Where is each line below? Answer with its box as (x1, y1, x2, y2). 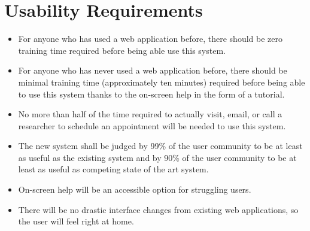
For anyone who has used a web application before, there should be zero (18, 32, 282, 45)
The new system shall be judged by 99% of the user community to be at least (18, 139, 303, 152)
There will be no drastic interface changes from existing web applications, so (18, 203, 299, 215)
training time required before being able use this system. (18, 44, 226, 56)
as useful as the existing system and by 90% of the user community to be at (18, 151, 297, 163)
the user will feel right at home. (18, 215, 134, 227)
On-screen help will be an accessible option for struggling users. (18, 183, 251, 196)
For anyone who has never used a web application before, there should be (18, 64, 287, 77)
